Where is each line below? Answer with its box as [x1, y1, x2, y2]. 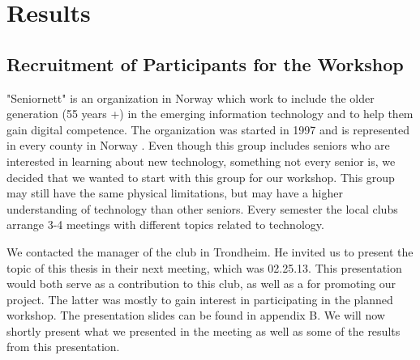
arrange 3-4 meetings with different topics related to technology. [6, 216, 324, 233]
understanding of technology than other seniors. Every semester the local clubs [6, 200, 398, 217]
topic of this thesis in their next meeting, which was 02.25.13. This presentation [6, 259, 402, 276]
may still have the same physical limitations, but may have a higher [6, 184, 343, 201]
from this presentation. [6, 338, 120, 355]
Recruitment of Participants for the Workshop [6, 51, 404, 76]
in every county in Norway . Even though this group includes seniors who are [6, 137, 390, 154]
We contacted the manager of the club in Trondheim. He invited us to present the [6, 243, 414, 260]
